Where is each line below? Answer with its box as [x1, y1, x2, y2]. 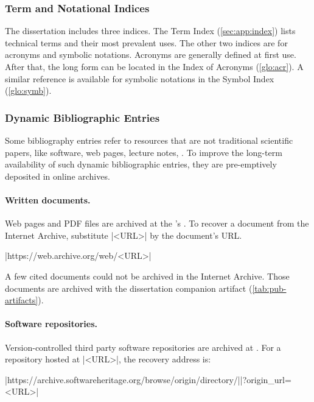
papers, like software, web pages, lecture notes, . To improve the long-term [5, 146, 282, 158]
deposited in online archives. [5, 169, 110, 182]
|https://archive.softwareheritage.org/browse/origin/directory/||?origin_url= [5, 373, 291, 386]
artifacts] [5, 294, 38, 306]
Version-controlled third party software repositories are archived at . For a [5, 340, 281, 353]
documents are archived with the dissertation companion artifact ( [5, 281, 253, 294]
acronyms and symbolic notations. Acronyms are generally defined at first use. [5, 48, 296, 61]
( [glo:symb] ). [5, 84, 52, 97]
